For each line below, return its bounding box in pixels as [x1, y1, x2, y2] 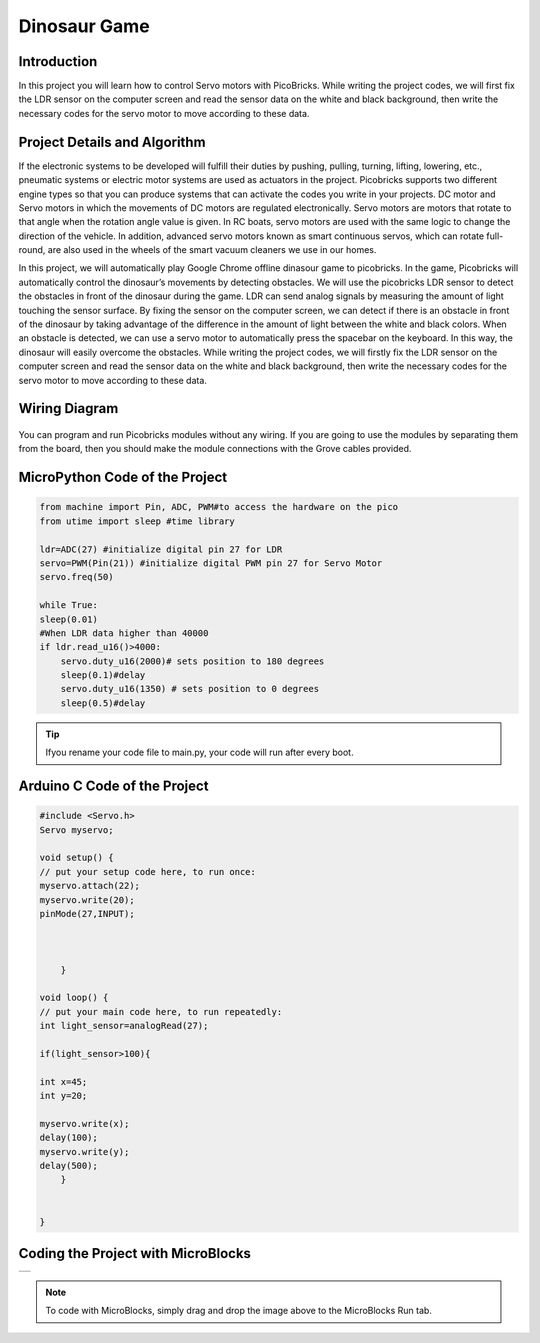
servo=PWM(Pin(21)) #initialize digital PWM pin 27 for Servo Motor [39, 557, 383, 569]
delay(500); [39, 1160, 99, 1172]
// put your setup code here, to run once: [39, 866, 257, 877]
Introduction [18, 53, 98, 70]
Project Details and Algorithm [18, 133, 206, 150]
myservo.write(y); [39, 1146, 130, 1157]
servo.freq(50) [39, 571, 114, 583]
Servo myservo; [39, 824, 114, 835]
